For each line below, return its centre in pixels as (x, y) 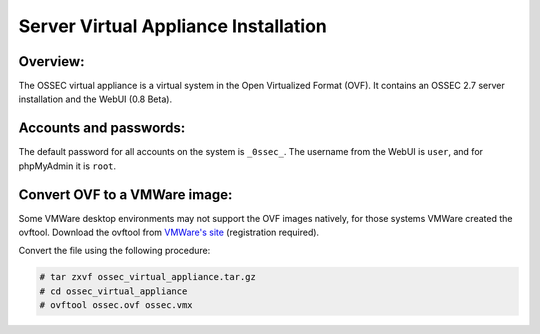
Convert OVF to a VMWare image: (125, 194)
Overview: (51, 61)
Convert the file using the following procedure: (114, 251)
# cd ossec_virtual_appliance (113, 291)
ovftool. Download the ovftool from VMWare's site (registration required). (169, 232)
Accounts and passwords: (102, 128)
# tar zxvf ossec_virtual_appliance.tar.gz (148, 277)
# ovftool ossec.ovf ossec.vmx (116, 305)
